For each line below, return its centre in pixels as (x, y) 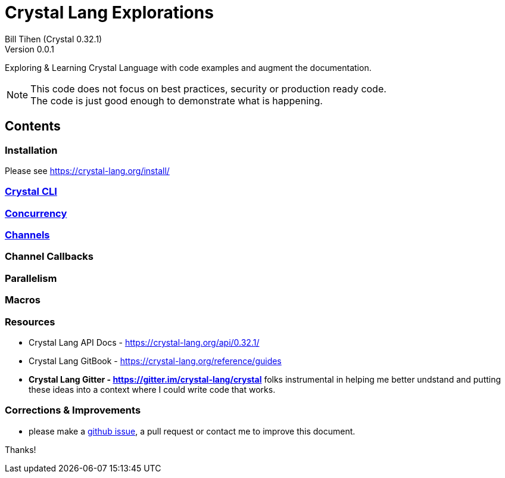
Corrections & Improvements (73, 410)
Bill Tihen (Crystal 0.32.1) (54, 39)
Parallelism (31, 278)
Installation (31, 150)
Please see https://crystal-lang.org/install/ (87, 170)
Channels (27, 235)
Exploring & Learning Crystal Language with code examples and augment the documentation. (188, 67)
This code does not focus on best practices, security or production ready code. (208, 89)
